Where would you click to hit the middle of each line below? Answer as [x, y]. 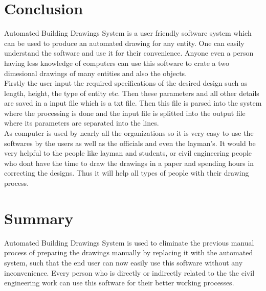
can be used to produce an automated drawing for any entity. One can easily [124, 43]
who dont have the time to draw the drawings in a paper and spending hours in [129, 163]
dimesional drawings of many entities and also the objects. [96, 73]
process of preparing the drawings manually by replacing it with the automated [129, 252]
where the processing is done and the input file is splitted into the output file [125, 113]
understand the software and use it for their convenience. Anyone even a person [129, 53]
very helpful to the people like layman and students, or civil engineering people [128, 153]
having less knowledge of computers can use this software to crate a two [117, 63]
